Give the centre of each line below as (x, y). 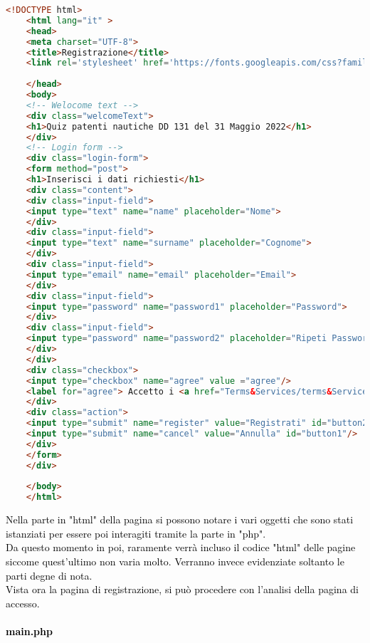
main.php (29, 631)
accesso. (23, 603)
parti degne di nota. (49, 575)
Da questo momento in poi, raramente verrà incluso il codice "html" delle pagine (181, 547)
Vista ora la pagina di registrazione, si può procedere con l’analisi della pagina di (182, 589)
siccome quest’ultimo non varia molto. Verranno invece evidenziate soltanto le (175, 561)
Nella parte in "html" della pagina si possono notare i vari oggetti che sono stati (180, 519)
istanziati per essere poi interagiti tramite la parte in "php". (136, 533)
